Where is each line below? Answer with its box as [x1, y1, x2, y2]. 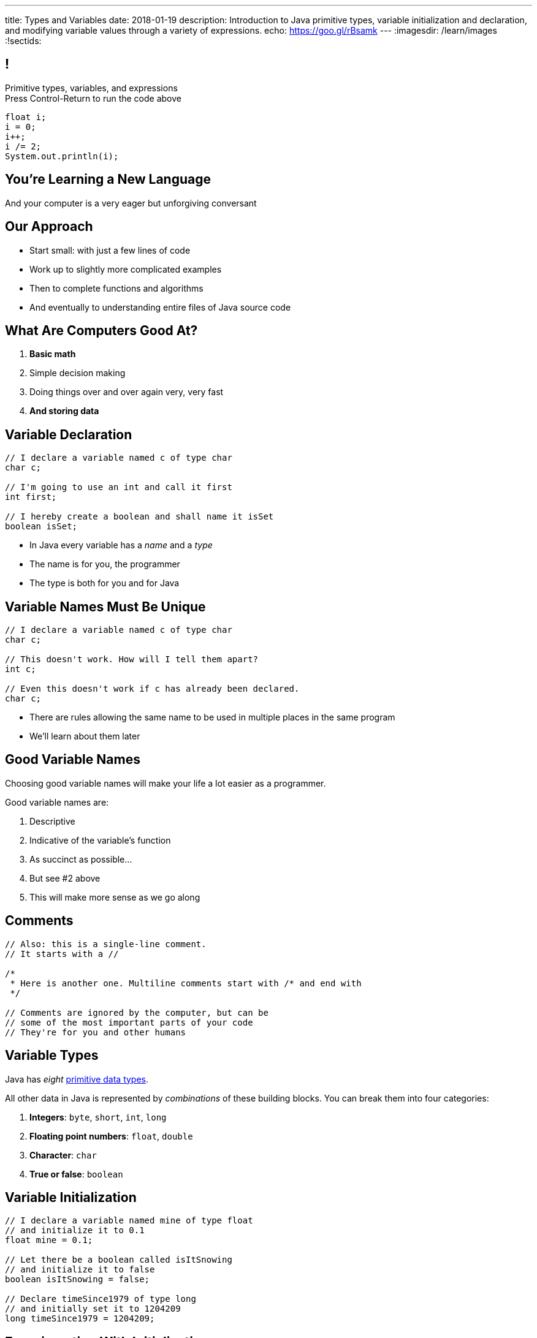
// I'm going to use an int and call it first [5, 482, 232, 493]
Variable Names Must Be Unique [5, 599, 206, 614]
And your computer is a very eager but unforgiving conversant [5, 197, 257, 208]
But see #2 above [29, 872, 101, 883]
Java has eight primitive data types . [5, 1073, 149, 1084]
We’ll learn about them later [29, 731, 140, 742]
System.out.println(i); [5, 151, 119, 161]
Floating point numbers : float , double [29, 1130, 193, 1141]
